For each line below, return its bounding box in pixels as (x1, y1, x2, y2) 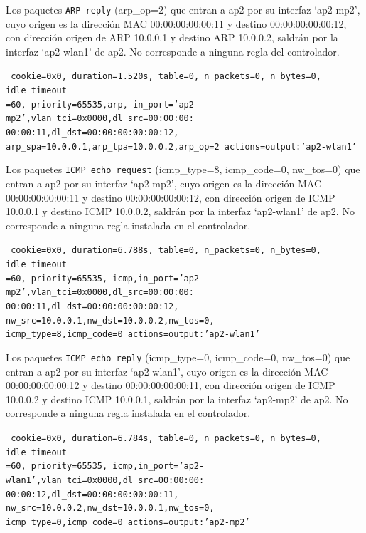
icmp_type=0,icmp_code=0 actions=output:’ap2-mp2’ (6, 517, 250, 527)
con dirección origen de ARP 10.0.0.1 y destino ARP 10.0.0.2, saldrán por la (6, 30, 338, 45)
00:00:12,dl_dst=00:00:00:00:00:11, (6, 489, 179, 500)
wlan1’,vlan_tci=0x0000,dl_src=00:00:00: (6, 475, 205, 485)
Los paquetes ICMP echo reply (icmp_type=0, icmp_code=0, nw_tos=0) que (6, 350, 350, 364)
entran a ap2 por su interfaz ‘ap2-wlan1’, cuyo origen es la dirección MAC (6, 363, 328, 378)
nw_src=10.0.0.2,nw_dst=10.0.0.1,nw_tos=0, (6, 503, 215, 514)
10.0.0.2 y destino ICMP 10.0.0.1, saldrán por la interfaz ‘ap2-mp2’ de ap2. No (6, 391, 348, 406)
